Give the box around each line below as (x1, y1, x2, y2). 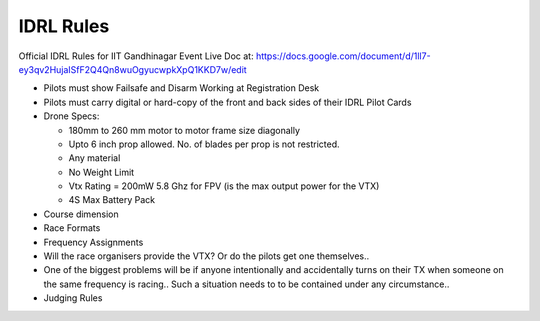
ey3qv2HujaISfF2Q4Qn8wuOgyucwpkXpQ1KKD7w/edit (18, 63, 247, 75)
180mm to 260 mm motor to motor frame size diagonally (68, 124, 300, 136)
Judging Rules (43, 292, 103, 304)
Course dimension (43, 208, 119, 220)
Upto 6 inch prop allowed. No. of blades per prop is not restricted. (68, 138, 340, 150)
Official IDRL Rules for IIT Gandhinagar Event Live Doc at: (18, 50, 254, 62)
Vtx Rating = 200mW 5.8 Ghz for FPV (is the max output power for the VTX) (68, 180, 380, 192)
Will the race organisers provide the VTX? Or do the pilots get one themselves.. (43, 250, 370, 262)
